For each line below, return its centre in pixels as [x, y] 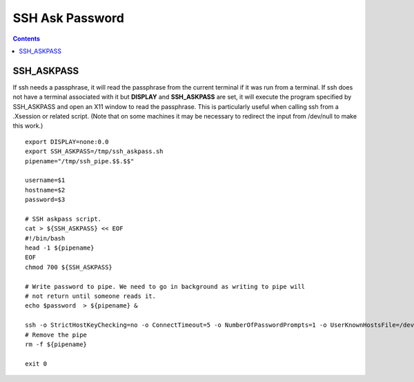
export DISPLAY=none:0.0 [67, 142]
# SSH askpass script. [63, 219]
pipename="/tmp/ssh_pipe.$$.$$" [80, 161]
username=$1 [45, 180]
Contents [27, 39]
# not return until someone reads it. [91, 296]
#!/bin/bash [45, 238]
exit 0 [36, 363]
